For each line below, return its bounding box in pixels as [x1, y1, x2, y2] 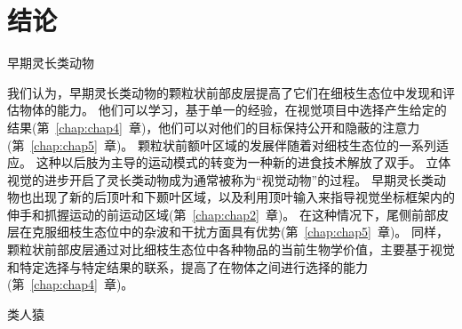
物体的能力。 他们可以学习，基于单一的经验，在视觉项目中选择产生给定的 [19, 100, 447, 119]
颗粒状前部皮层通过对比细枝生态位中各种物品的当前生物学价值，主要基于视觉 [7, 240, 455, 259]
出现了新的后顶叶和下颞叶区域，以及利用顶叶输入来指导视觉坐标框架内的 [31, 188, 455, 206]
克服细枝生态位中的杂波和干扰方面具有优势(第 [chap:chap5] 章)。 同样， [31, 222, 450, 241]
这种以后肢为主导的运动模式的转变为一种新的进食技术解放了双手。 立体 [36, 153, 451, 172]
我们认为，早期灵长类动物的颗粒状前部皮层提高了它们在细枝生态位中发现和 [7, 83, 442, 101]
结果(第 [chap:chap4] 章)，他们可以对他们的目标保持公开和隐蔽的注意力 [7, 117, 420, 136]
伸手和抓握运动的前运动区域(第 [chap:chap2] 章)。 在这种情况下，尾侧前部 [7, 205, 437, 223]
